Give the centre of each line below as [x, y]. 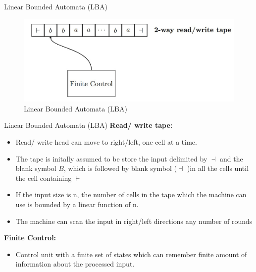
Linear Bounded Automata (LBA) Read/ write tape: [88, 125]
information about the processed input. [75, 264]
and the [231, 158]
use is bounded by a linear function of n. [77, 204]
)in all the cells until [218, 168]
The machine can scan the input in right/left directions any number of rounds [134, 221]
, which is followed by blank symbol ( [120, 168]
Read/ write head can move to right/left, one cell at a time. [106, 142]
